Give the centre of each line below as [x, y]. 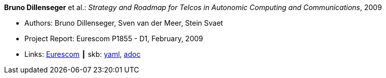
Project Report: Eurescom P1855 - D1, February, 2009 [114, 38]
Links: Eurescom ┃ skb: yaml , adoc [83, 54]
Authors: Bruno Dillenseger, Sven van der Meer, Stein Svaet [124, 23]
